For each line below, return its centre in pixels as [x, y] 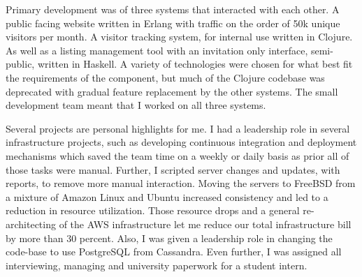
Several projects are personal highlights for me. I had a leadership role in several [178, 128]
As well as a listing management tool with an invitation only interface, [157, 50]
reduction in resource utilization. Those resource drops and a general [153, 210]
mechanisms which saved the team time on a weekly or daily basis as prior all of [178, 155]
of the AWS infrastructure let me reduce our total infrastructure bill [205, 224]
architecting [31, 224]
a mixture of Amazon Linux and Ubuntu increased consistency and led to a [167, 196]
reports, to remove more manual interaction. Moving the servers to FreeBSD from [181, 183]
